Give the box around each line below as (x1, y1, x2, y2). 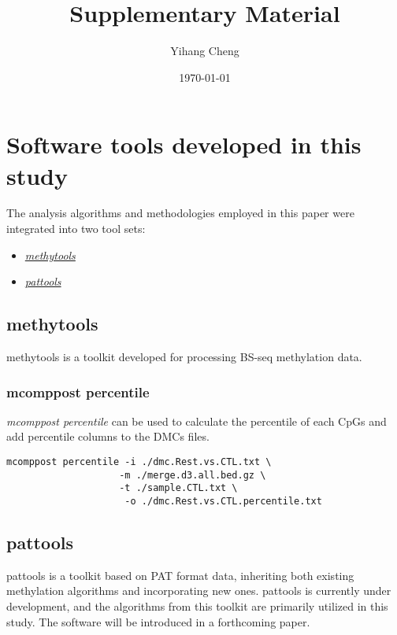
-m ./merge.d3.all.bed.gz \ (119, 469, 266, 481)
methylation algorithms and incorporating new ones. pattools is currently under (6, 582, 391, 599)
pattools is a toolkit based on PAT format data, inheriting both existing (6, 567, 354, 583)
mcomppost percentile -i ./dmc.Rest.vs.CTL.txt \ (6, 456, 272, 468)
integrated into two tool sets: (6, 220, 146, 237)
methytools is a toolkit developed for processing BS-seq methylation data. (6, 349, 362, 365)
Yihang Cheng (170, 42, 239, 59)
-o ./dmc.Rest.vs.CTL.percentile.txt (124, 495, 322, 507)
